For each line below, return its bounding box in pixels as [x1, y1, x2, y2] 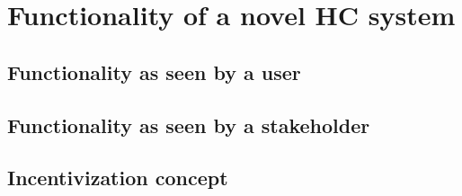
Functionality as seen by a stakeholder [7, 111, 370, 138]
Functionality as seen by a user [7, 58, 301, 85]
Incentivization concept [7, 164, 228, 192]
